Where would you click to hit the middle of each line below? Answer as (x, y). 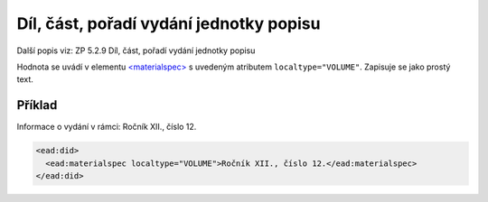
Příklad (37, 105)
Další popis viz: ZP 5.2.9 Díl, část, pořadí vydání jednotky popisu (136, 50)
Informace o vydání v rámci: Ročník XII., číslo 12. (107, 127)
